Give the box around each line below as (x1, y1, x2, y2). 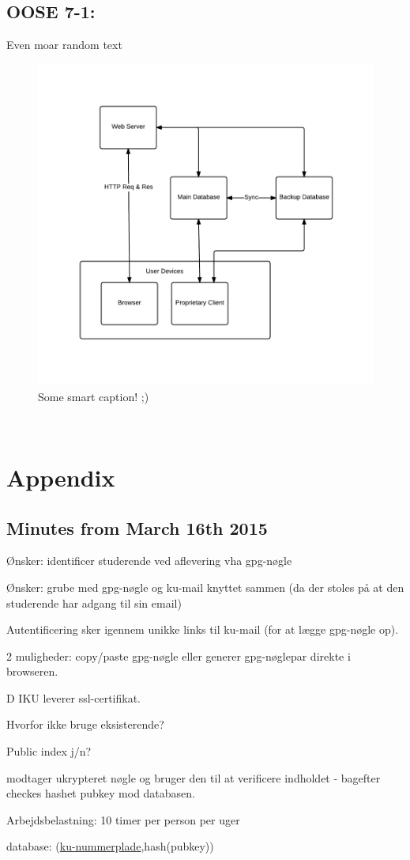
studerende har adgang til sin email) (6, 594, 182, 611)
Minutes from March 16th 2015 (6, 515, 268, 540)
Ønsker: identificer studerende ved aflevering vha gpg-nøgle (6, 552, 292, 569)
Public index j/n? (6, 743, 92, 760)
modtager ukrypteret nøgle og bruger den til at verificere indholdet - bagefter (6, 769, 381, 786)
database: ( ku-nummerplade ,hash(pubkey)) (6, 838, 214, 854)
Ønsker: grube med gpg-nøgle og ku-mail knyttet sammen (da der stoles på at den (6, 578, 404, 595)
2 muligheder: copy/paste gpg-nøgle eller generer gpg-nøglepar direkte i (6, 647, 351, 664)
